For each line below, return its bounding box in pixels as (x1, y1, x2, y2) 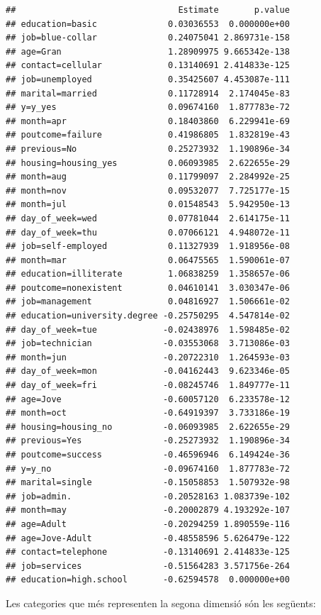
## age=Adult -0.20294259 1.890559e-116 (6, 519, 290, 529)
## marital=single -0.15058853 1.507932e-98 (6, 477, 290, 488)
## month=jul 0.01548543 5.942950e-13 (6, 199, 290, 210)
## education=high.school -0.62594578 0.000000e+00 (6, 575, 290, 585)
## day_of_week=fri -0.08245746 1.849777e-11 (6, 380, 290, 391)
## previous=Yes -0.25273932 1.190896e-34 (6, 436, 290, 446)
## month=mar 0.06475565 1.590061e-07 (6, 255, 290, 265)
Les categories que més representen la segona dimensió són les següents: (6, 595, 316, 610)
